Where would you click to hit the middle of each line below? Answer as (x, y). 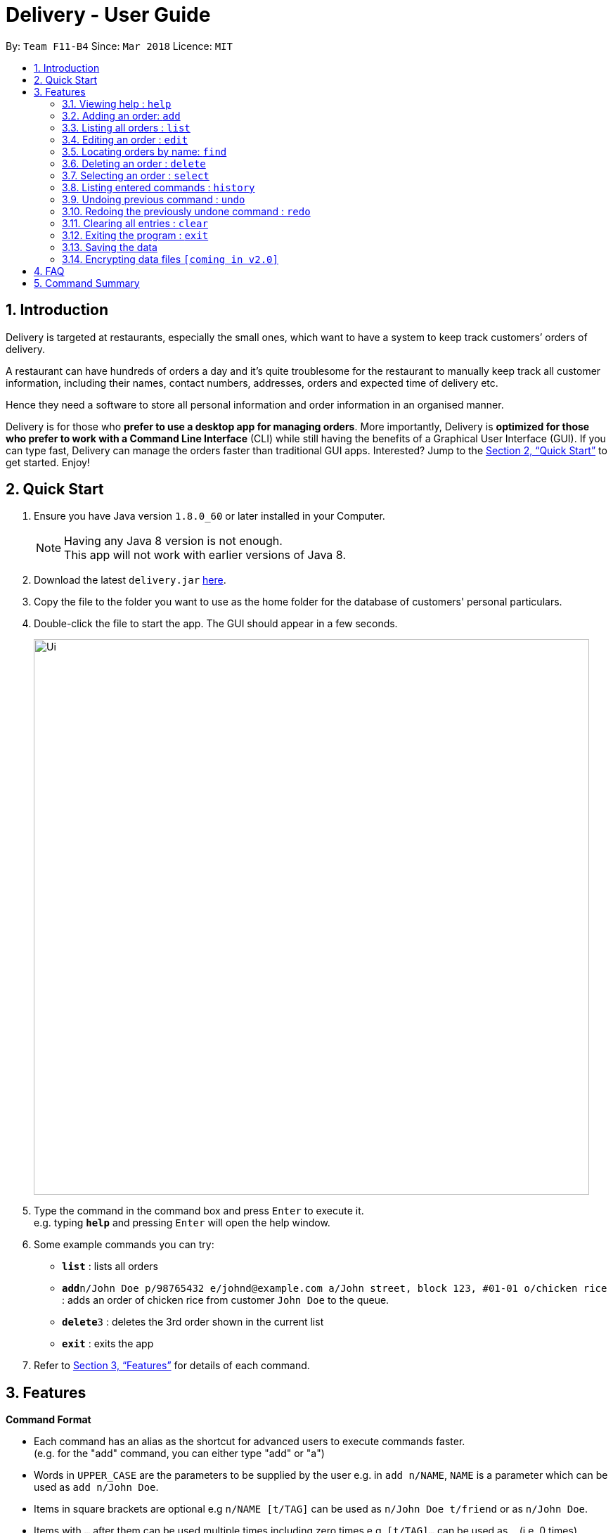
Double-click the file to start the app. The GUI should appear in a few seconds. (216, 624)
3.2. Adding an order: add (121, 115)
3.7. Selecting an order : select (136, 175)
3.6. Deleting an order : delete (134, 163)
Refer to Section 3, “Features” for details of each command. (172, 1366)
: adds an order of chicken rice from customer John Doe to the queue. (226, 1300)
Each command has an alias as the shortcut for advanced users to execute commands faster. (250, 1442)
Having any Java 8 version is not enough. (173, 541)
